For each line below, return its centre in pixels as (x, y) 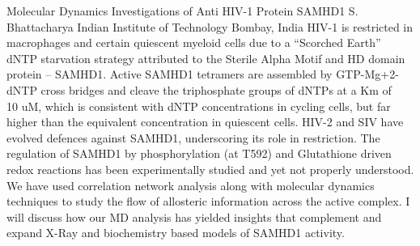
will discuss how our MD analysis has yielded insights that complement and (194, 216)
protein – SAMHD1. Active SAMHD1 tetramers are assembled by (170, 74)
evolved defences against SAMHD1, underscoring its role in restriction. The (193, 137)
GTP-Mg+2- (367, 74)
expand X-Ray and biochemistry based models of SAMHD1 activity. (176, 233)
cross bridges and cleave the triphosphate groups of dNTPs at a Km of (216, 89)
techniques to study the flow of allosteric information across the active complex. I (208, 201)
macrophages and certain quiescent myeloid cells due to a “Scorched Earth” (194, 42)
